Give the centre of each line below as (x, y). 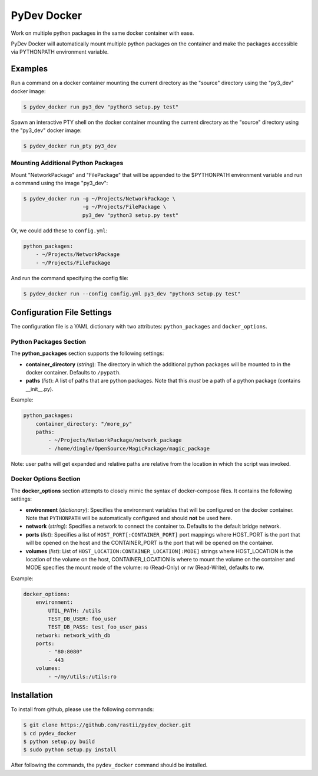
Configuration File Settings (61, 312)
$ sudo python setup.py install (70, 750)
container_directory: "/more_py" (84, 424)
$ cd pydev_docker (50, 733)
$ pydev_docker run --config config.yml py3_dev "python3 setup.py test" (132, 294)
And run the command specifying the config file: (70, 278)
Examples (29, 69)
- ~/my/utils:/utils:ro (82, 676)
